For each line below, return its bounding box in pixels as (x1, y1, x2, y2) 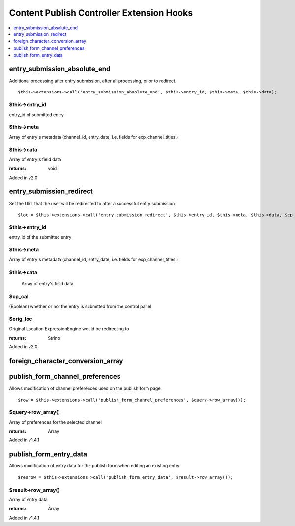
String (48, 335, 60, 340)
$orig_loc (9, 315, 32, 322)
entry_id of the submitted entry (9, 234, 72, 240)
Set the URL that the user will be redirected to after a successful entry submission (9, 200, 175, 206)
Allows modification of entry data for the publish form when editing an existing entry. (9, 463, 181, 469)
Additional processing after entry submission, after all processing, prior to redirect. (9, 78, 177, 84)
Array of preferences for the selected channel (9, 419, 102, 425)
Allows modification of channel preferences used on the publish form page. (9, 385, 162, 391)
